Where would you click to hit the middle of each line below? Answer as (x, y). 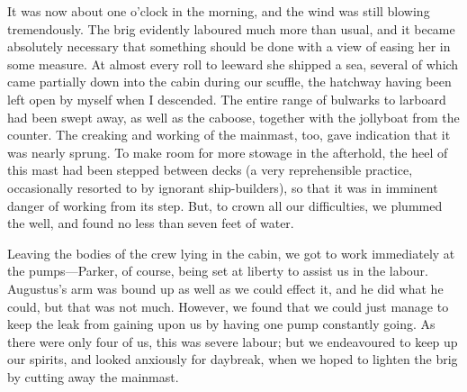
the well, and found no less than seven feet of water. (151, 223)
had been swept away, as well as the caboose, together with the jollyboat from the (233, 117)
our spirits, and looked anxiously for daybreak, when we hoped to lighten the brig (233, 359)
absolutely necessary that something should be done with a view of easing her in (229, 46)
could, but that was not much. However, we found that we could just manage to (228, 306)
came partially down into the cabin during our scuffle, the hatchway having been (229, 82)
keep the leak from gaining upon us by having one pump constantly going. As (221, 324)
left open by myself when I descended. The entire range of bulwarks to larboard (227, 99)
